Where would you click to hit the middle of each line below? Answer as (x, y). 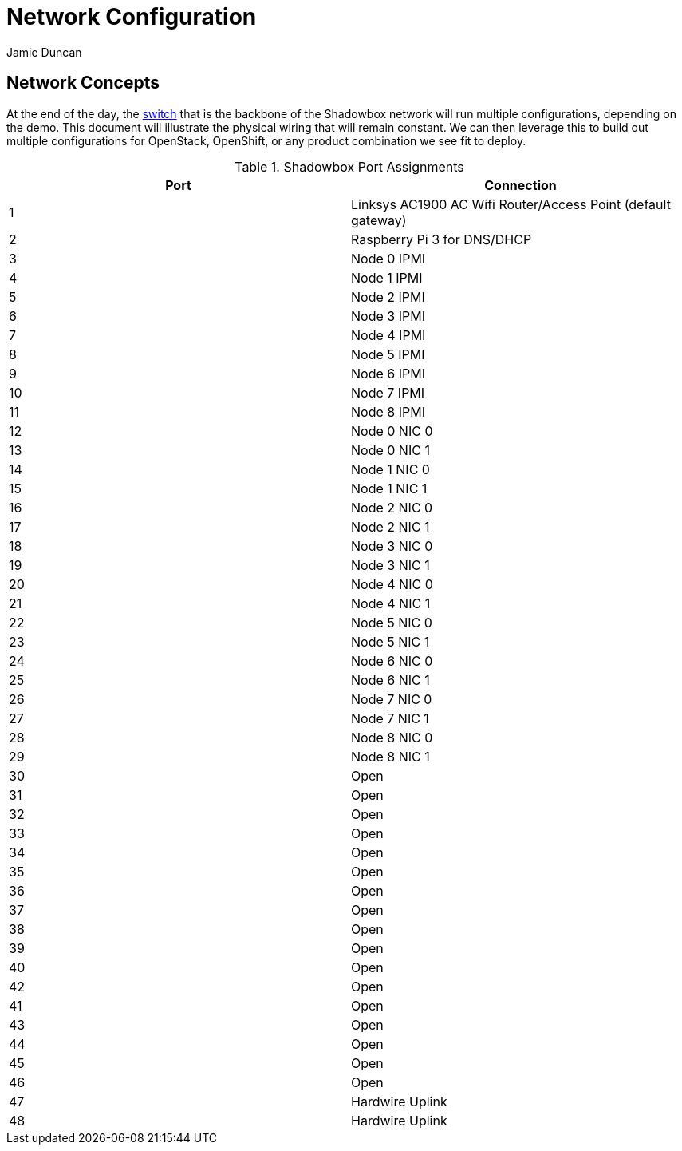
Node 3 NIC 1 (390, 565)
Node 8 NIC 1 (390, 756)
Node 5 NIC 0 (392, 622)
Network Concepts (83, 83)
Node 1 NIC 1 (389, 488)
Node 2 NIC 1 (390, 526)
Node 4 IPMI (388, 335)
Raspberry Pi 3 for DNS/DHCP (442, 239)
